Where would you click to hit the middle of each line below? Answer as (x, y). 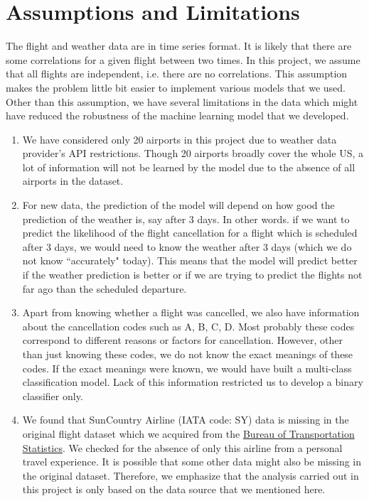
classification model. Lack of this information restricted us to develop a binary (193, 382)
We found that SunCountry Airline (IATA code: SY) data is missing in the (186, 420)
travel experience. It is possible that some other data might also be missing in (192, 462)
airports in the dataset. (73, 181)
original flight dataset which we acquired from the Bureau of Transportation (188, 433)
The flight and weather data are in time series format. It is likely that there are (179, 46)
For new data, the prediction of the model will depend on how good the (178, 205)
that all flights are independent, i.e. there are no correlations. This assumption (177, 74)
